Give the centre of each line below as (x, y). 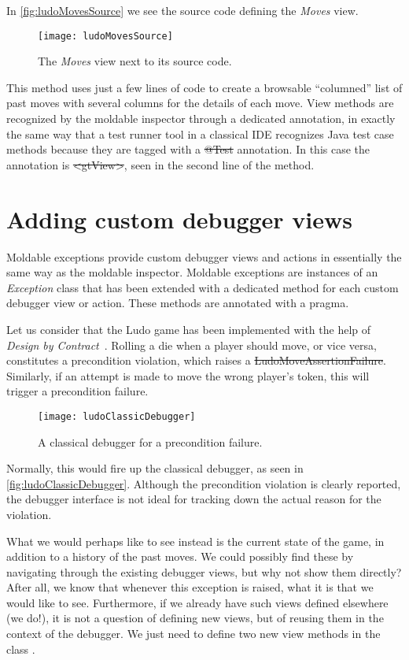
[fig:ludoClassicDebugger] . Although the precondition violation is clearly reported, (204, 483)
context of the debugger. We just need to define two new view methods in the (193, 634)
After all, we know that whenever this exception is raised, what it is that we (190, 587)
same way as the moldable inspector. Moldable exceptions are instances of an (192, 272)
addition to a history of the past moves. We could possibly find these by (180, 556)
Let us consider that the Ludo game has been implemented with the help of (189, 329)
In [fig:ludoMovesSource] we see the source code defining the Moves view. (182, 10)
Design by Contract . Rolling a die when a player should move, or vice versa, (192, 345)
